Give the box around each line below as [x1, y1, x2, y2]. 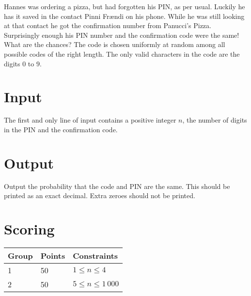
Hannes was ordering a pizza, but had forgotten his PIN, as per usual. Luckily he [4, 1, 245, 11]
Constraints [73, 249, 118, 261]
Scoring [4, 218, 55, 238]
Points [40, 249, 65, 261]
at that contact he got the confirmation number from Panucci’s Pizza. [4, 20, 211, 31]
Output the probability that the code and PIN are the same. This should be [4, 181, 230, 191]
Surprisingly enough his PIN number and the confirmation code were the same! [4, 30, 239, 40]
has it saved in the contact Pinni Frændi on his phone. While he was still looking [4, 11, 245, 21]
